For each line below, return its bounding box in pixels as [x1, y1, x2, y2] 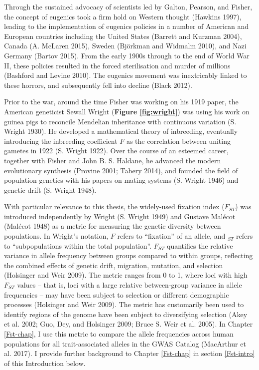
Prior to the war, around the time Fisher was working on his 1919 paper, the [4, 96, 239, 107]
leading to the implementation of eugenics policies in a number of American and [4, 21, 249, 31]
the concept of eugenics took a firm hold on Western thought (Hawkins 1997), [4, 11, 242, 21]
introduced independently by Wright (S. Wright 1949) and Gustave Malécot [4, 211, 236, 221]
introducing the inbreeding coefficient [4, 135, 118, 146]
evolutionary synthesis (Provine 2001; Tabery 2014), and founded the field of [4, 165, 238, 175]
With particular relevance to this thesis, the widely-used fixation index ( [4, 201, 225, 212]
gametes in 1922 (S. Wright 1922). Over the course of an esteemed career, [4, 145, 229, 156]
